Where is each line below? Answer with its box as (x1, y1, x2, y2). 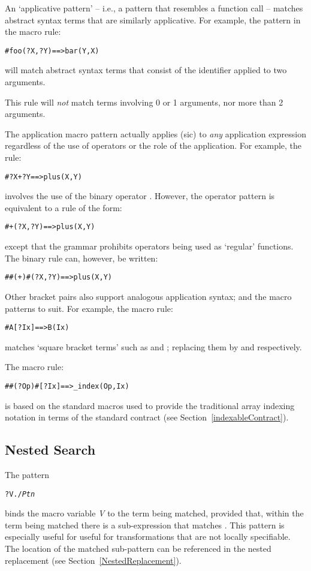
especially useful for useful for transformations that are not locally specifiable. (5, 530, 291, 543)
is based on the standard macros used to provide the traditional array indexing (5, 399, 295, 411)
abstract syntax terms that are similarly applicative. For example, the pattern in (5, 13, 301, 26)
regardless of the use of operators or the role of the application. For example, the (5, 139, 302, 152)
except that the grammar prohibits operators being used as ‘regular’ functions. (5, 240, 294, 253)
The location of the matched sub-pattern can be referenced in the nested (5, 542, 271, 555)
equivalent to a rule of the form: (5, 201, 122, 214)
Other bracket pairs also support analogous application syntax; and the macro (5, 290, 292, 302)
